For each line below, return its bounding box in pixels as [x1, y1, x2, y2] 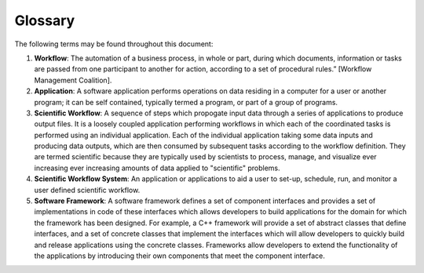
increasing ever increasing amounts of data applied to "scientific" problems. [34, 163, 280, 173]
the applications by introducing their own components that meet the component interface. [34, 251, 325, 260]
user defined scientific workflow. [34, 185, 141, 195]
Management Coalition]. [34, 75, 112, 85]
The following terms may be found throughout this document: [14, 39, 214, 49]
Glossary [14, 12, 75, 29]
